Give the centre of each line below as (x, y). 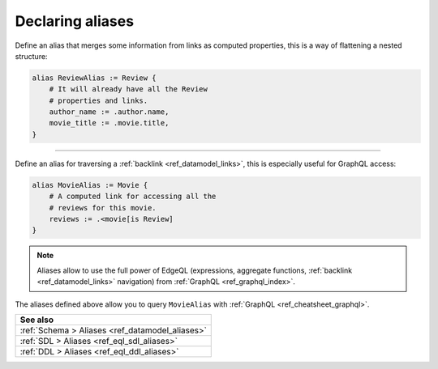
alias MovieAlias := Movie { (90, 185)
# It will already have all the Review (129, 89)
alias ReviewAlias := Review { (94, 78)
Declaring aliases (74, 21)
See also (37, 320)
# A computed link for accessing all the (133, 197)
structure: (31, 56)
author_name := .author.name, (109, 112)
